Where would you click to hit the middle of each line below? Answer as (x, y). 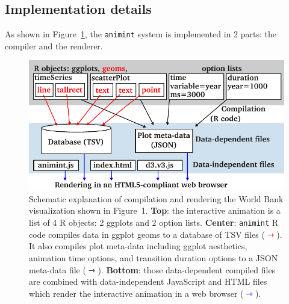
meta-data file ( (57, 269)
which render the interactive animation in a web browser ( (136, 293)
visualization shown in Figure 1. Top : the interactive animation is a (155, 210)
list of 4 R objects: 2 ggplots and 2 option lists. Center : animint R (154, 222)
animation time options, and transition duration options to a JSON (154, 257)
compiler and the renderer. (54, 45)
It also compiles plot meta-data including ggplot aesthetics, (138, 246)
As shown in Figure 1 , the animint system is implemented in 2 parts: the (141, 34)
